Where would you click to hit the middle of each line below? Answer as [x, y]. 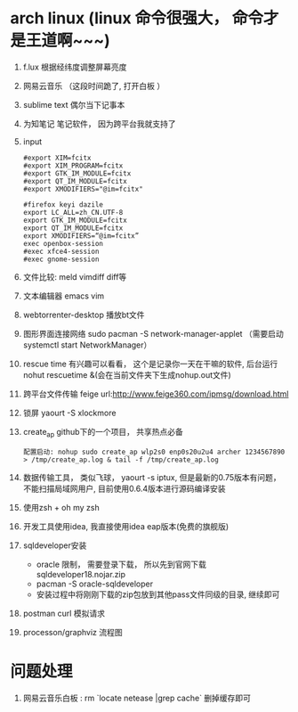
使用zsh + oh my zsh [61, 507]
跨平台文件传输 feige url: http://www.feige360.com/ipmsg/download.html [156, 394]
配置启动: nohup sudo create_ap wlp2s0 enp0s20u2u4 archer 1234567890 [154, 452]
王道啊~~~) [68, 41]
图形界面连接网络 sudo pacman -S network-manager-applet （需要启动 [153, 333]
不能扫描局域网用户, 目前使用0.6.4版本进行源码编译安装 [124, 488]
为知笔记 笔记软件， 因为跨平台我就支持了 [99, 123]
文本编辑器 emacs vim [64, 296]
